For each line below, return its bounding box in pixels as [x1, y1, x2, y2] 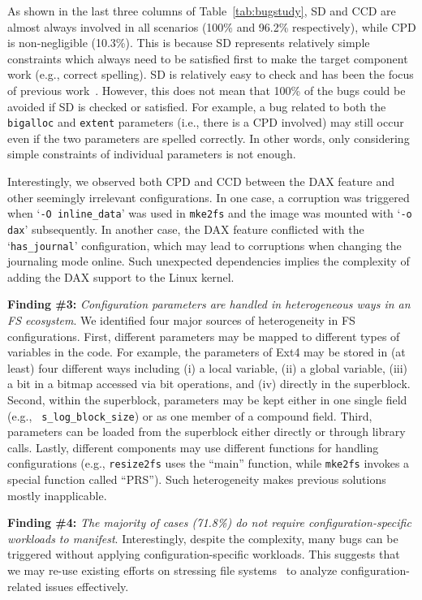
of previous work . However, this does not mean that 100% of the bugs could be [7, 81, 406, 98]
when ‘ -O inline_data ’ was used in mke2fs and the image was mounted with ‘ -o [7, 205, 412, 222]
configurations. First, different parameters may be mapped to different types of [7, 327, 400, 344]
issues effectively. [45, 577, 129, 594]
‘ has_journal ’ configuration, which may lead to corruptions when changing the [7, 236, 402, 253]
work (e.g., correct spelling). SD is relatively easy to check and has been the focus [7, 66, 414, 83]
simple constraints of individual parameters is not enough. [7, 145, 296, 162]
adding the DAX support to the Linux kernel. [7, 268, 235, 285]
